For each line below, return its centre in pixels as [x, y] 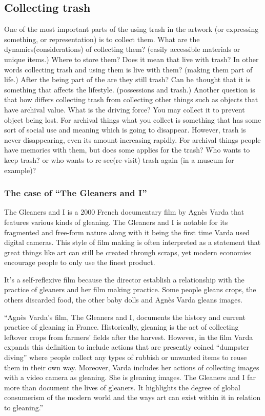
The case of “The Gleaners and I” [76, 193]
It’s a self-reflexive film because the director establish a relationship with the [124, 279]
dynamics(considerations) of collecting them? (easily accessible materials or [122, 49]
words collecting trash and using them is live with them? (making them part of [128, 69]
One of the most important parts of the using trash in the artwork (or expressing [131, 29]
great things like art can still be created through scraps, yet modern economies [128, 252]
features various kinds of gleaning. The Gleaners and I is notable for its [116, 222]
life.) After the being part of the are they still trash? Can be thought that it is [127, 79]
